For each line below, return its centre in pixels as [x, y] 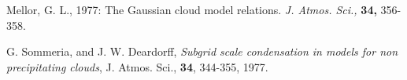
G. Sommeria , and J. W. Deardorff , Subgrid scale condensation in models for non [202, 51]
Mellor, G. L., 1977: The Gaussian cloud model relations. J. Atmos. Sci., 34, [192, 9]
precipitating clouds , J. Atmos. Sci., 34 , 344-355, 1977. [137, 66]
